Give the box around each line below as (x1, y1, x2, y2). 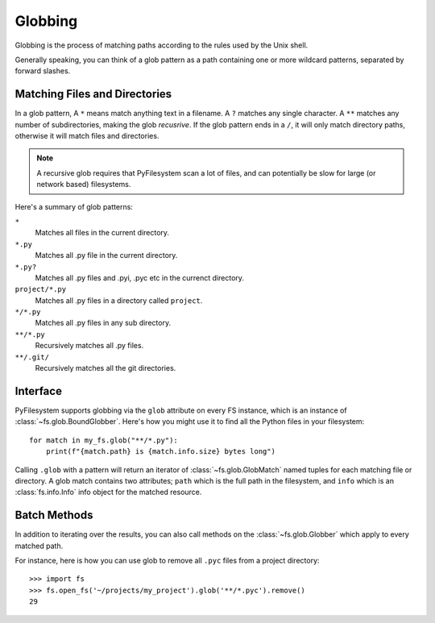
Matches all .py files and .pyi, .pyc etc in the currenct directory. (35, 272, 245, 282)
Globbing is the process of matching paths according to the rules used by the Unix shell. (14, 40, 309, 50)
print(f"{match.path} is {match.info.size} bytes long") (45, 447, 275, 456)
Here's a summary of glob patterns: (14, 201, 133, 211)
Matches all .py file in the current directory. (35, 251, 178, 260)
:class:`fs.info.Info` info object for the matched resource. (14, 488, 202, 497)
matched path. (14, 541, 64, 550)
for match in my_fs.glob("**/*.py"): (29, 435, 179, 445)
